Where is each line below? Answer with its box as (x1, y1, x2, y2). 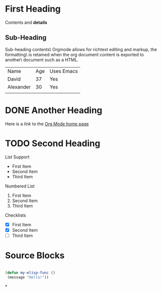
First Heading (5, 3, 61, 15)
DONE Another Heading (5, 104, 103, 116)
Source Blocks (5, 250, 65, 261)
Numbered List (5, 183, 35, 189)
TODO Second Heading (5, 137, 101, 149)
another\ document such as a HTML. (5, 57, 79, 63)
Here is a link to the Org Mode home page (5, 120, 89, 127)
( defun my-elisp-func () (5, 270, 55, 275)
